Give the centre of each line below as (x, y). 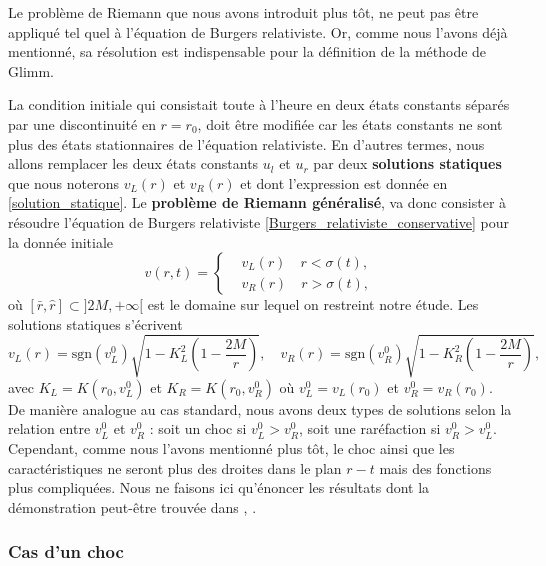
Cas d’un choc (66, 551)
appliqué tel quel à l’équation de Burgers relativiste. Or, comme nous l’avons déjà (258, 31)
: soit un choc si (198, 428)
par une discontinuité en (82, 123)
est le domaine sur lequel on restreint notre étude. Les (313, 304)
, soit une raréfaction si (369, 428)
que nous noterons (64, 182)
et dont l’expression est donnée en (344, 182)
